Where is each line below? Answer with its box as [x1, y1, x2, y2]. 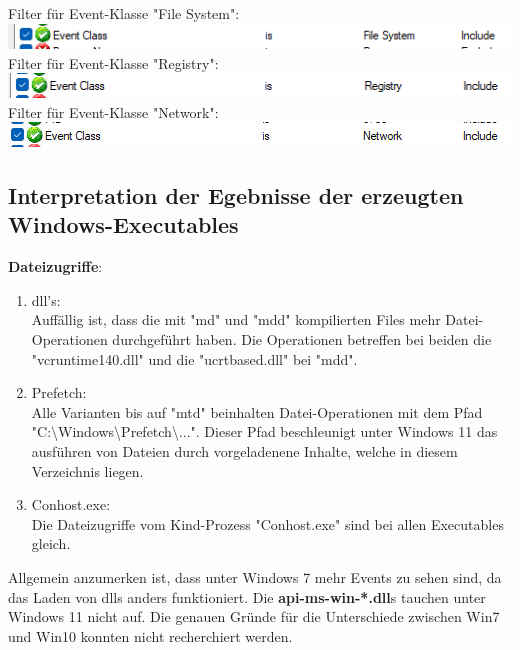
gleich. [31, 533, 71, 554]
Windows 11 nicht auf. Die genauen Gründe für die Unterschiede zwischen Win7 [8, 606, 500, 627]
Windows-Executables [8, 209, 239, 240]
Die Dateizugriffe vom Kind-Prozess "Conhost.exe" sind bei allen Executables [31, 513, 504, 534]
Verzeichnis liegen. [31, 460, 144, 481]
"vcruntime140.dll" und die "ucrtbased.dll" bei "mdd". [31, 348, 358, 369]
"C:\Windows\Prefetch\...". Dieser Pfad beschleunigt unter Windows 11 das [31, 421, 498, 442]
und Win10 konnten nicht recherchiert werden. [8, 625, 293, 646]
